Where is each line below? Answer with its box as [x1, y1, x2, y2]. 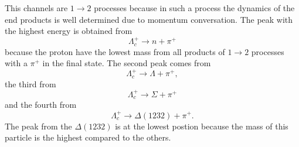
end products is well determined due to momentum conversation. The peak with [5, 13, 293, 25]
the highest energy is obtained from [5, 25, 132, 37]
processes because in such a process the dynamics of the [94, 2, 295, 13]
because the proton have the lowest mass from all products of [5, 45, 225, 57]
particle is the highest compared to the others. [5, 131, 171, 143]
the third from [5, 77, 56, 90]
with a [5, 57, 28, 69]
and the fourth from [5, 98, 77, 111]
